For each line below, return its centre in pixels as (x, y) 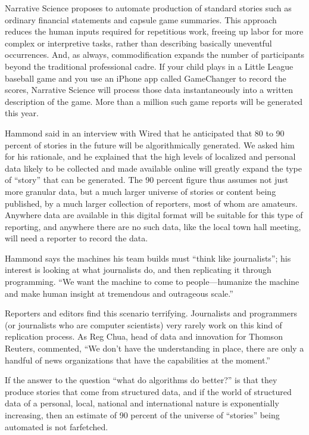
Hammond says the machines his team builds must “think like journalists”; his (148, 258)
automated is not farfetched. (57, 426)
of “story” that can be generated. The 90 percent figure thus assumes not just (147, 180)
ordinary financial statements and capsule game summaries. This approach (141, 19)
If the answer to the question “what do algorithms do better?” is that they (141, 380)
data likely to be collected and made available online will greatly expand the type (153, 168)
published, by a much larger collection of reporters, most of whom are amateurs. (151, 203)
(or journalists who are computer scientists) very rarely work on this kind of (143, 324)
